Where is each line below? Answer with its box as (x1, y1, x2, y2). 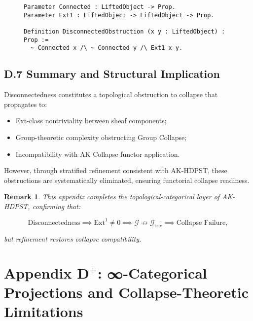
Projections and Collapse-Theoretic (4, 282, 249, 302)
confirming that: (32, 201, 81, 211)
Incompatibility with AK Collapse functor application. (15, 148, 180, 159)
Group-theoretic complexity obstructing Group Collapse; (15, 132, 187, 142)
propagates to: (4, 99, 47, 109)
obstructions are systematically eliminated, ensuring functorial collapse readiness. (4, 175, 250, 185)
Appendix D (4, 262, 89, 283)
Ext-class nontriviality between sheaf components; (15, 115, 167, 126)
